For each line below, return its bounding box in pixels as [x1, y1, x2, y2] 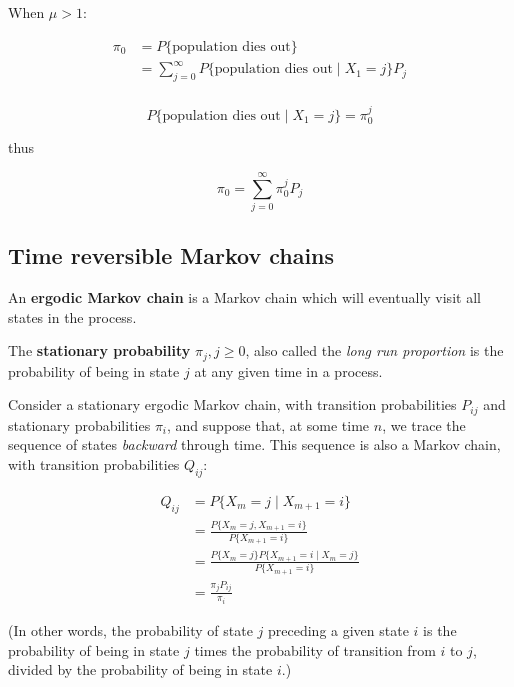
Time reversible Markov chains [8, 240, 335, 271]
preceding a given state [268, 620, 409, 641]
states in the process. [8, 306, 137, 327]
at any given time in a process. [194, 360, 383, 381]
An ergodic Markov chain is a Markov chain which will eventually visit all [8, 287, 481, 308]
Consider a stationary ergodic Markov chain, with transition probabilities [8, 394, 457, 415]
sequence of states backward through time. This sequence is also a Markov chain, [8, 434, 501, 455]
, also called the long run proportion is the [245, 340, 504, 361]
